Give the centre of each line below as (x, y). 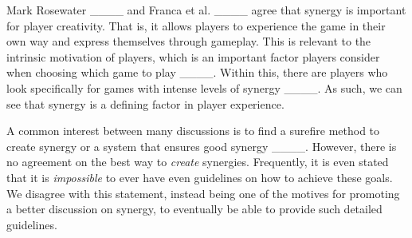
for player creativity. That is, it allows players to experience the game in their (196, 25)
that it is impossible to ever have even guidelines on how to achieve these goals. (200, 177)
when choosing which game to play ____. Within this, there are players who (197, 72)
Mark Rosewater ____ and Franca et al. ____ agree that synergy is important (206, 10)
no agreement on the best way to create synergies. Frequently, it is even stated (198, 162)
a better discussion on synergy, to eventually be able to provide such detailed (194, 209)
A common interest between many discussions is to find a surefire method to (193, 131)
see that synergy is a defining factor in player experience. (145, 103)
